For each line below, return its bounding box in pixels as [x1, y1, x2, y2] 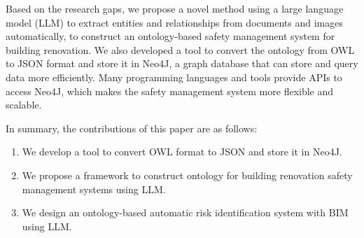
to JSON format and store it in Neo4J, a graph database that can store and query [6, 56, 358, 71]
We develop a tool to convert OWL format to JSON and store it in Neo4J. [22, 144, 342, 159]
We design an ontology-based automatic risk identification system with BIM [22, 205, 349, 220]
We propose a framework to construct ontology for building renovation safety [22, 167, 353, 182]
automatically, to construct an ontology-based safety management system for [6, 29, 335, 43]
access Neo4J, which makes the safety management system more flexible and [6, 83, 334, 98]
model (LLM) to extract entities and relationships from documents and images [6, 15, 343, 29]
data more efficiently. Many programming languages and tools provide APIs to [6, 69, 342, 84]
